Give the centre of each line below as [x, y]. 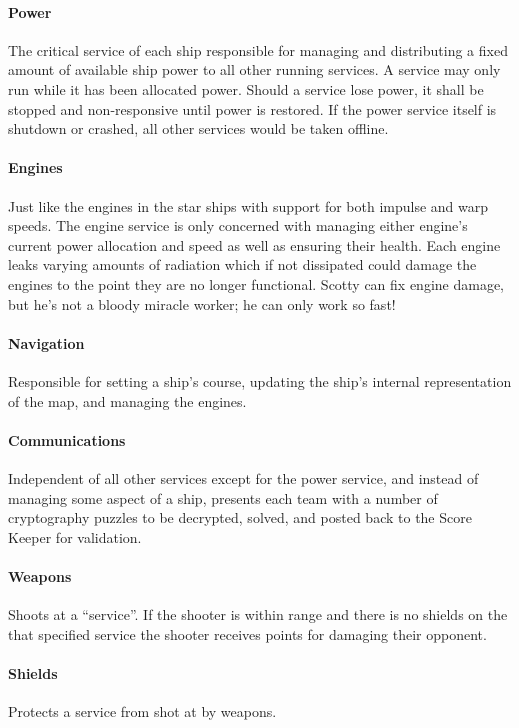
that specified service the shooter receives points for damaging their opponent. [247, 633]
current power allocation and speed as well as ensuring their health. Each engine [254, 244]
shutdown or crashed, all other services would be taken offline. [198, 128]
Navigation [46, 342]
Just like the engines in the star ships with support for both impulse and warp [248, 205]
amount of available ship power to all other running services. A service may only [254, 69]
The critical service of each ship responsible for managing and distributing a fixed [258, 49]
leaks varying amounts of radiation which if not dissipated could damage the [242, 264]
